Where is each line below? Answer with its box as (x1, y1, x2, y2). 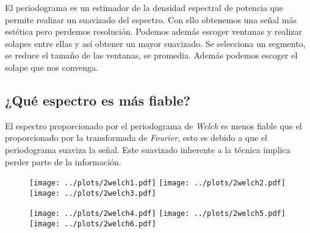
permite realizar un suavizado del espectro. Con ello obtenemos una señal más (5, 13, 297, 26)
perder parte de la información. (5, 155, 121, 168)
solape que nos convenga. (5, 60, 98, 73)
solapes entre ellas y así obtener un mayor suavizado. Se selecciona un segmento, (5, 37, 306, 49)
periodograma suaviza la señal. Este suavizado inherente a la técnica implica (5, 143, 290, 156)
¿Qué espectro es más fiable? (5, 90, 190, 109)
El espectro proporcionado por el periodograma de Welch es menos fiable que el (5, 119, 302, 132)
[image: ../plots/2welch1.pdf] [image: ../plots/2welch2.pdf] (29, 179, 286, 188)
